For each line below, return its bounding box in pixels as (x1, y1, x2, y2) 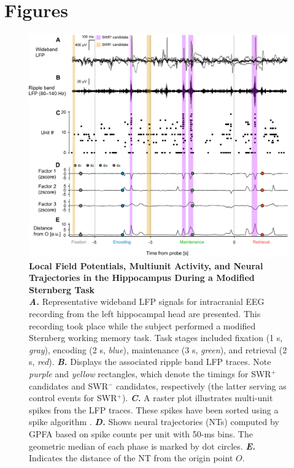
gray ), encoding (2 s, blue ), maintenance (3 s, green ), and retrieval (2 (29, 343, 287, 356)
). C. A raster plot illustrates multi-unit (122, 391, 273, 404)
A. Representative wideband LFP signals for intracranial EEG (29, 295, 265, 308)
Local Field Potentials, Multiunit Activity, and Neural (29, 259, 263, 272)
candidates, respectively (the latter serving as (116, 379, 287, 392)
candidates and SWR (29, 379, 109, 392)
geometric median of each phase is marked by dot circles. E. (29, 439, 255, 452)
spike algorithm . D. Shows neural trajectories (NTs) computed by (29, 415, 279, 428)
